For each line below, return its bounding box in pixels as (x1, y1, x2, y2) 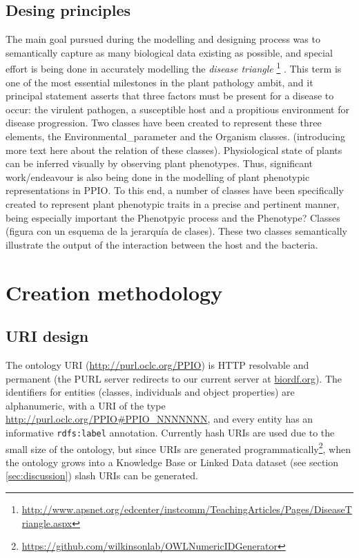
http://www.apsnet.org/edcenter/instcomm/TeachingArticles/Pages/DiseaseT (21, 502, 352, 516)
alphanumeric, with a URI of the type (6, 398, 166, 412)
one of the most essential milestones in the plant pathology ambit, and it (6, 75, 313, 89)
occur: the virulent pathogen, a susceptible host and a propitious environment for (6, 102, 349, 116)
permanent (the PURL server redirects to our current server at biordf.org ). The (6, 371, 342, 385)
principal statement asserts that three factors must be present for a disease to (6, 88, 334, 103)
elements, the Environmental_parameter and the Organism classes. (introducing (6, 129, 345, 144)
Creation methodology (6, 278, 223, 306)
